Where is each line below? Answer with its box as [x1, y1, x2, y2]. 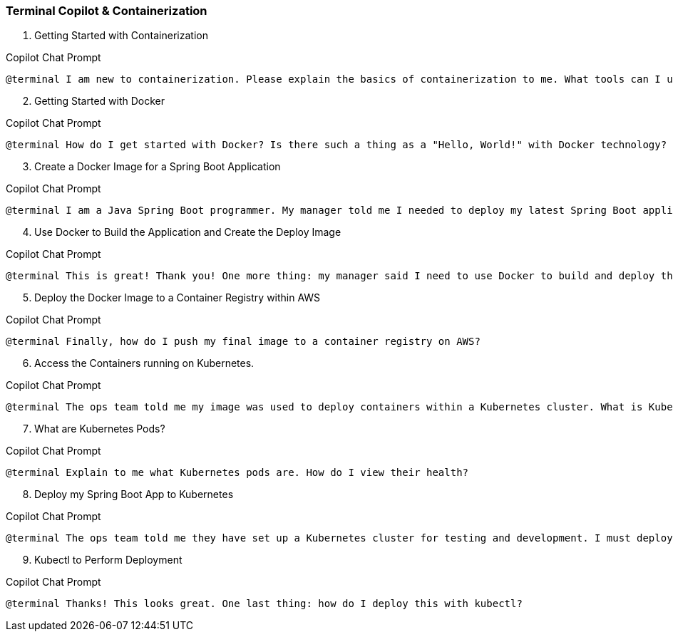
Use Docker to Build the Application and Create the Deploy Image [34, 226, 341, 239]
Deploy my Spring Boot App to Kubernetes [34, 488, 234, 501]
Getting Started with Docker [34, 95, 165, 108]
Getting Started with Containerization [34, 29, 208, 42]
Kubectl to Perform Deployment [34, 554, 183, 566]
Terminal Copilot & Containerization [6, 4, 207, 18]
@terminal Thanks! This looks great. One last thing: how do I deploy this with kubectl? [6, 598, 523, 610]
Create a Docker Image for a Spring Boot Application [34, 160, 281, 173]
